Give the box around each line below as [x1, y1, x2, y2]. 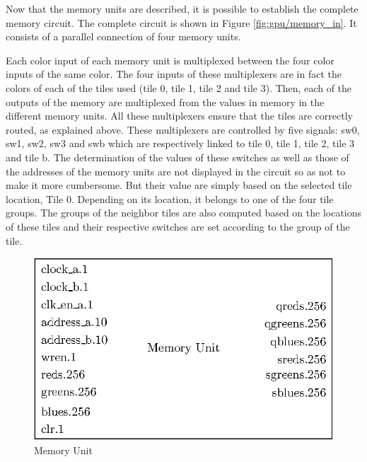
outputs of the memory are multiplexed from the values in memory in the [6, 94, 325, 109]
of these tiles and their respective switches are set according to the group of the [6, 219, 350, 233]
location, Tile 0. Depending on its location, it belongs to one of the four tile [6, 191, 334, 206]
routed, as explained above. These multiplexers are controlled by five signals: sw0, [6, 122, 360, 137]
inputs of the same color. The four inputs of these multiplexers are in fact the [6, 67, 342, 81]
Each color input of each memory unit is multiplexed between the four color [6, 52, 334, 67]
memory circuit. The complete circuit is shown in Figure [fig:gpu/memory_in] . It [6, 15, 357, 30]
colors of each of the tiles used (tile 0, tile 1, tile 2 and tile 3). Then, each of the [6, 80, 352, 95]
